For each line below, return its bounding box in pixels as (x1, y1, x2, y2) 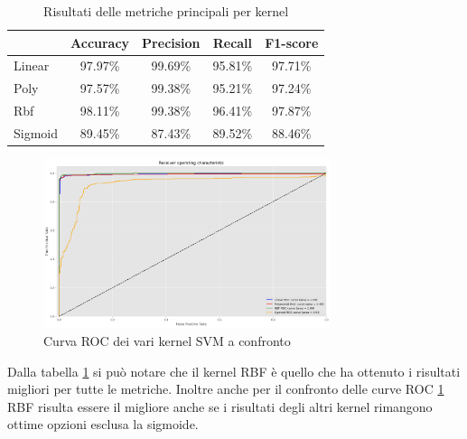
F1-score (265, 33, 319, 51)
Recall (212, 33, 253, 51)
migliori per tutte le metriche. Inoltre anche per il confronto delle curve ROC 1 (7, 379, 444, 398)
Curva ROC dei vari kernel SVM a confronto (43, 331, 291, 350)
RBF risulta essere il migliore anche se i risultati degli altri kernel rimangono (7, 397, 433, 416)
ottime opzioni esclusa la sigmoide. (7, 415, 199, 434)
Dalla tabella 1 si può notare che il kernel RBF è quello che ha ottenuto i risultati (7, 361, 461, 380)
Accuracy (70, 33, 130, 51)
